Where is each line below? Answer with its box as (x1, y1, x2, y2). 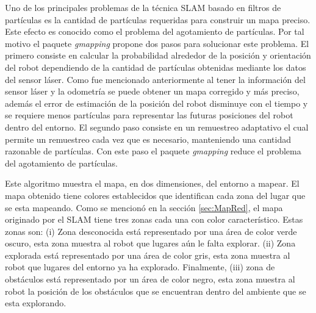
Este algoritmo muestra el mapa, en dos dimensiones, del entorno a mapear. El (5, 177, 300, 190)
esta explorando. (5, 297, 66, 309)
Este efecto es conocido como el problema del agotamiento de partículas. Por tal (5, 25, 304, 38)
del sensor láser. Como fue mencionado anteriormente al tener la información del (5, 73, 306, 85)
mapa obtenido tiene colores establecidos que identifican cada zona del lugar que (5, 189, 306, 201)
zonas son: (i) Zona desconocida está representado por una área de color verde (5, 225, 297, 237)
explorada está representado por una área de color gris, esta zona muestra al (5, 248, 290, 261)
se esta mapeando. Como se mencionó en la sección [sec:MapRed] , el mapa (5, 201, 283, 214)
